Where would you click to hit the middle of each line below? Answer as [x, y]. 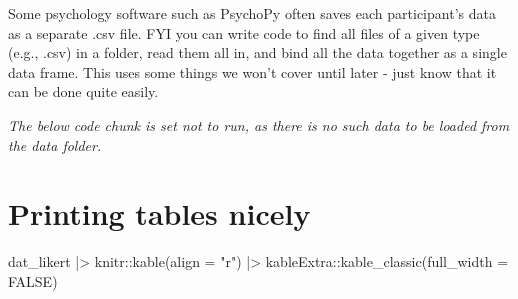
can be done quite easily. [83, 91]
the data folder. [55, 144]
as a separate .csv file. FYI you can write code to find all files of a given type [244, 32]
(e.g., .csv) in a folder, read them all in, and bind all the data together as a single [257, 52]
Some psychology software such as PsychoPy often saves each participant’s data [252, 13]
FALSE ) [33, 280]
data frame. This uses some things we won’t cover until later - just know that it [252, 71]
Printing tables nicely [159, 213]
